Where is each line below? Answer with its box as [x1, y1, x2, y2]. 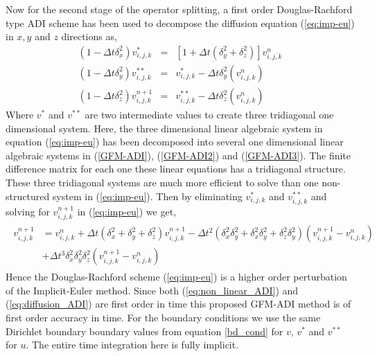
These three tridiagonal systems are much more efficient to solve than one [6, 175, 319, 189]
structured [6, 188, 50, 203]
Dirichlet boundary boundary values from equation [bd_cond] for [6, 323, 283, 338]
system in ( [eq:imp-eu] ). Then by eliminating [52, 188, 243, 203]
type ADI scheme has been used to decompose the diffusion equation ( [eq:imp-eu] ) [6, 15, 355, 30]
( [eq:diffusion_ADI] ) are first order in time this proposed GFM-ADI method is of [6, 296, 351, 311]
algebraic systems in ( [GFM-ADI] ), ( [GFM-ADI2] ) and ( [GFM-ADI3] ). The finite [6, 148, 351, 162]
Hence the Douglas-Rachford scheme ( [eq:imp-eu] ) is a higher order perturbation [6, 269, 347, 284]
